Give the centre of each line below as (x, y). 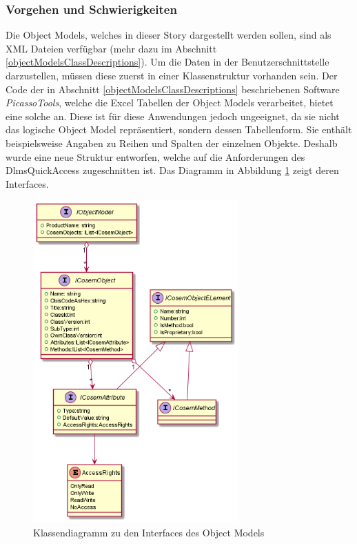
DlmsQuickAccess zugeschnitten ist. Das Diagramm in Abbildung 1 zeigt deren (172, 170)
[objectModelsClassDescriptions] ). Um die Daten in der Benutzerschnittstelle (167, 62)
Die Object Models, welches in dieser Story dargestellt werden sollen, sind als (169, 35)
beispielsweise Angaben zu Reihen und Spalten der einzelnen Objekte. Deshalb (172, 143)
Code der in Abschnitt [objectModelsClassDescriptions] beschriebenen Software (173, 89)
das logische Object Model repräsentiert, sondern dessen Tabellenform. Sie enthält (179, 129)
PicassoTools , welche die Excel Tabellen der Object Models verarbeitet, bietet (170, 103)
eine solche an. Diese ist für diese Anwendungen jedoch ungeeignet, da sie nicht (173, 116)
